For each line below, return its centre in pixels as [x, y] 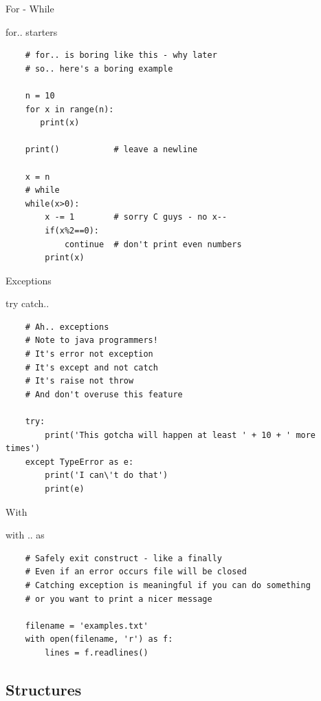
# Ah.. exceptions [67, 327]
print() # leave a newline [111, 150]
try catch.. [27, 303]
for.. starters [32, 31]
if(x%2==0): [72, 230]
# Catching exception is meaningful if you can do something [168, 585]
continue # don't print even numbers [153, 244]
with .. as [25, 535]
